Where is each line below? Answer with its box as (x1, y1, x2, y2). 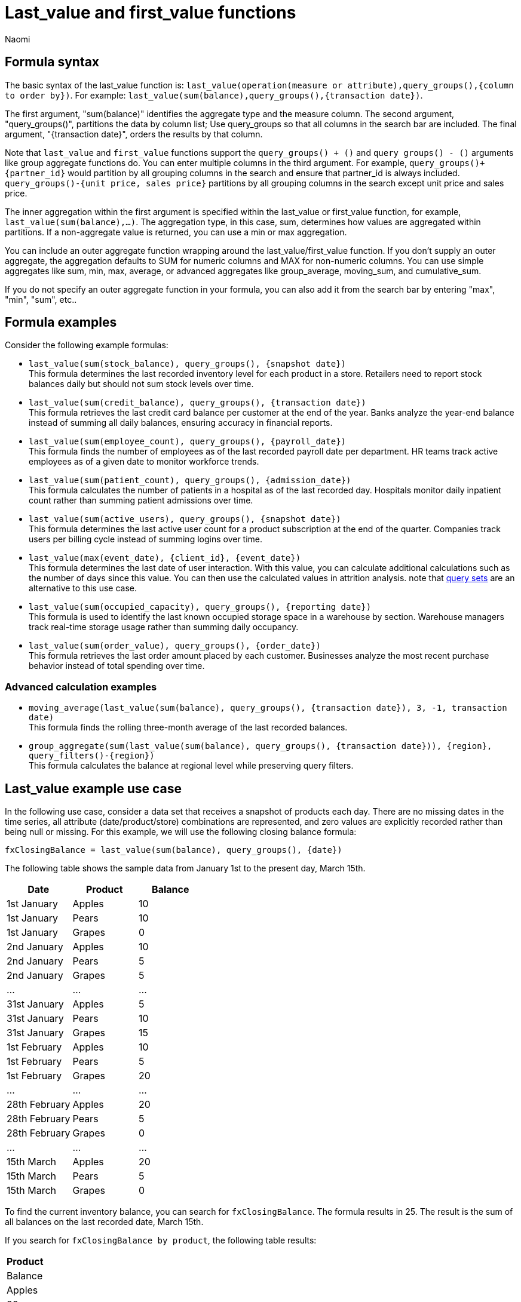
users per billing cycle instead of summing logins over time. (29, 534, 263, 545)
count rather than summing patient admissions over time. (29, 495, 253, 506)
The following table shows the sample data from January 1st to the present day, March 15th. (5, 863, 366, 874)
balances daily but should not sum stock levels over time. (29, 379, 254, 389)
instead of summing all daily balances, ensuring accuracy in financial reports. (29, 417, 333, 428)
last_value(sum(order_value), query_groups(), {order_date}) (29, 641, 321, 651)
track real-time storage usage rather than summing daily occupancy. (29, 622, 299, 632)
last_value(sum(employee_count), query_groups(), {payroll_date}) (29, 437, 347, 447)
